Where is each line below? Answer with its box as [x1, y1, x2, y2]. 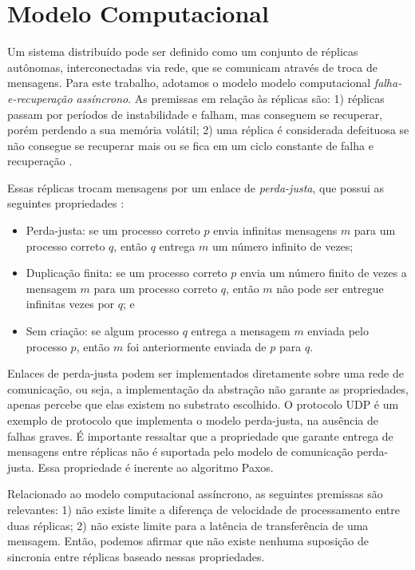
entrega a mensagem [191, 323, 290, 339]
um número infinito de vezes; [211, 237, 354, 254]
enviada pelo [307, 323, 369, 339]
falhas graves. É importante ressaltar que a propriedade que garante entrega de [7, 427, 393, 444]
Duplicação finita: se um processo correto [26, 264, 227, 281]
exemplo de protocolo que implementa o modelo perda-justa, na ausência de [7, 412, 378, 428]
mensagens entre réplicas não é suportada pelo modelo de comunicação [7, 443, 354, 460]
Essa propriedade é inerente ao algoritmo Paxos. [38, 458, 274, 475]
